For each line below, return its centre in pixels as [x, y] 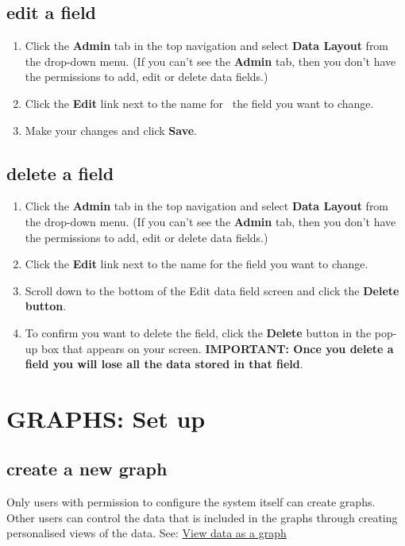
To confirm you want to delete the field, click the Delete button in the [198, 332]
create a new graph [87, 469]
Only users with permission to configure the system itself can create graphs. [191, 502]
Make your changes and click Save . [111, 130]
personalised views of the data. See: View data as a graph [147, 533]
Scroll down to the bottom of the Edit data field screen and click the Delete [212, 290]
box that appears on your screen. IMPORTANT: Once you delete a [218, 348]
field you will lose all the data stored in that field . [164, 364]
